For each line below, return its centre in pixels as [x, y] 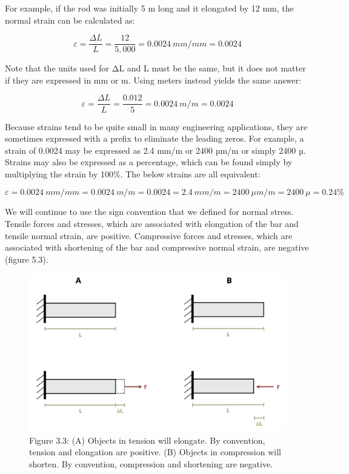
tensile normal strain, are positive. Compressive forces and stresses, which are [149, 235]
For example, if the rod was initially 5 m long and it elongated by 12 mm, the [149, 8]
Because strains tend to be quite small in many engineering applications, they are [156, 126]
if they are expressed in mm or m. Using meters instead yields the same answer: [153, 80]
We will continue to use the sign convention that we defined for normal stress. [149, 212]
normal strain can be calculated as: [70, 20]
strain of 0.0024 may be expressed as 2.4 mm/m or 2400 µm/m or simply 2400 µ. [155, 150]
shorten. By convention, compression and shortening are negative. [151, 464]
